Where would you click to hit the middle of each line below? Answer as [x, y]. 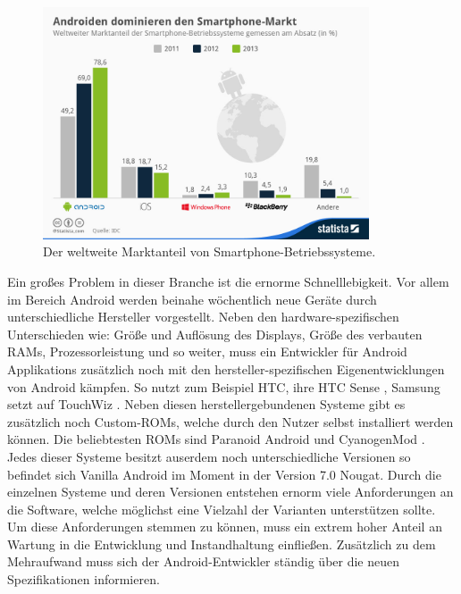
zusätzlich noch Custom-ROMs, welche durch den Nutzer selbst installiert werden [230, 421]
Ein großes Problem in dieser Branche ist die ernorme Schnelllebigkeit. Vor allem [228, 281]
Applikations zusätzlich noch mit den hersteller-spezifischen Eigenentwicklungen [226, 368]
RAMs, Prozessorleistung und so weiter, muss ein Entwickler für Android [207, 351]
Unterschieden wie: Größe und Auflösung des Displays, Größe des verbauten [215, 334]
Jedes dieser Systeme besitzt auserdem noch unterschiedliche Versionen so [209, 456]
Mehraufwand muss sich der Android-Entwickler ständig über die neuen [204, 561]
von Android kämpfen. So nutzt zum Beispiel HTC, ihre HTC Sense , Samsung [224, 386]
